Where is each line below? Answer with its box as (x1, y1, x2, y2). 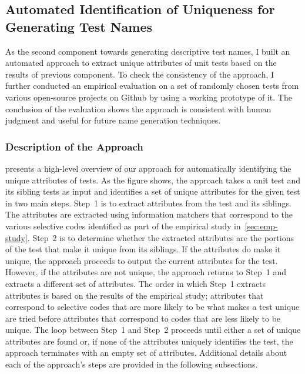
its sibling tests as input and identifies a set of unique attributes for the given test (5, 185, 300, 198)
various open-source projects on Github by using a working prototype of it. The (5, 91, 292, 103)
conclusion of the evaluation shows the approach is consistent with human (5, 102, 272, 115)
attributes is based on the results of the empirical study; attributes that (5, 289, 264, 301)
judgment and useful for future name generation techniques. (5, 114, 221, 126)
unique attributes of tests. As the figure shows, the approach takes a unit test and (5, 173, 300, 186)
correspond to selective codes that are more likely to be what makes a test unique (5, 300, 300, 313)
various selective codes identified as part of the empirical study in (5, 219, 241, 232)
